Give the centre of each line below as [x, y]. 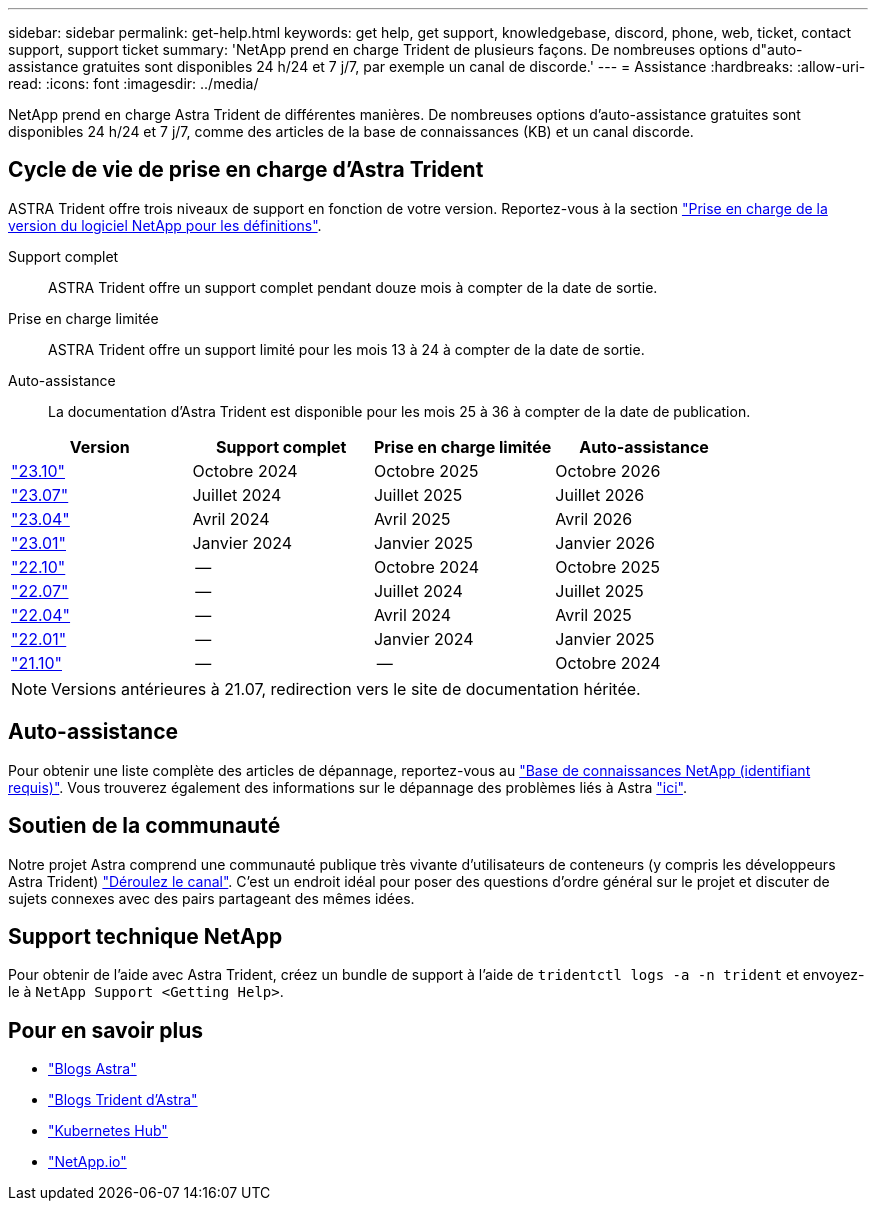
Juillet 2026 [600, 494]
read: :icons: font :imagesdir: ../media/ [133, 83]
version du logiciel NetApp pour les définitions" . [165, 225]
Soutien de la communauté [144, 826]
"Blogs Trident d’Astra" [123, 1100]
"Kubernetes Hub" [108, 1131]
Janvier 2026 [605, 542]
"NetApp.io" [87, 1162]
